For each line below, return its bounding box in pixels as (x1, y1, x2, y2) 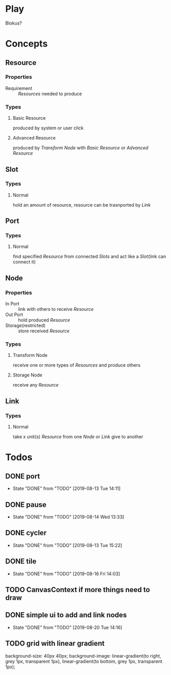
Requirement (5, 85, 32, 91)
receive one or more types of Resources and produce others (12, 362, 141, 368)
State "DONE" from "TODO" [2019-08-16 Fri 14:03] (12, 571, 120, 577)
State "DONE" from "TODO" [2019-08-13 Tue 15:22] (12, 542, 122, 548)
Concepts (5, 38, 48, 50)
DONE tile (5, 557, 37, 566)
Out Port (5, 311, 23, 318)
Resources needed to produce (18, 91, 82, 97)
